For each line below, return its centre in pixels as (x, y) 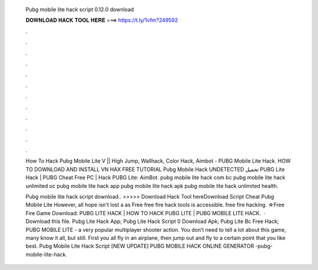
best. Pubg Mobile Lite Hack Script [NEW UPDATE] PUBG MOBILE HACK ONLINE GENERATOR (140, 246)
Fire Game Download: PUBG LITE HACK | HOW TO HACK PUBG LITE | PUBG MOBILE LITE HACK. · (145, 213)
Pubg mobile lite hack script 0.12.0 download (80, 9)
